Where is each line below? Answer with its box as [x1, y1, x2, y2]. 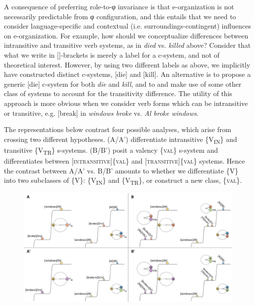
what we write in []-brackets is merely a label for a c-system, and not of [4, 49, 220, 60]
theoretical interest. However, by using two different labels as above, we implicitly [4, 59, 251, 69]
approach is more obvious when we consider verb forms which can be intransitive [4, 98, 248, 108]
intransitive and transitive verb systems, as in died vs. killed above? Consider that [4, 40, 251, 50]
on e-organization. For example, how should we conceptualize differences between [4, 30, 249, 40]
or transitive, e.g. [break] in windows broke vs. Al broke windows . [4, 107, 199, 118]
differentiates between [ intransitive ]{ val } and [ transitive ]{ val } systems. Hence [4, 155, 245, 166]
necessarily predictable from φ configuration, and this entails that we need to [4, 11, 236, 21]
